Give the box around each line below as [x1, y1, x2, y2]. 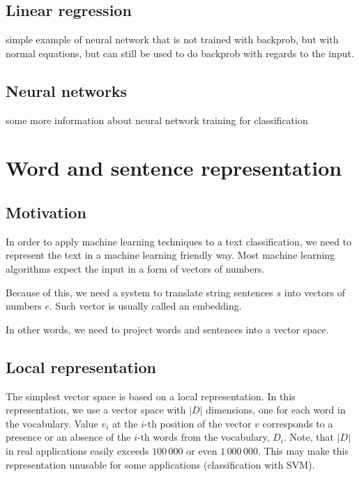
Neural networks [6, 79, 128, 101]
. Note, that [284, 430, 334, 444]
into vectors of [284, 285, 345, 299]
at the [112, 416, 138, 430]
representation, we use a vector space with [6, 402, 186, 417]
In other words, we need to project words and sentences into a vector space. [6, 321, 329, 336]
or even [186, 443, 217, 457]
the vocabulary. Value [6, 416, 98, 430]
